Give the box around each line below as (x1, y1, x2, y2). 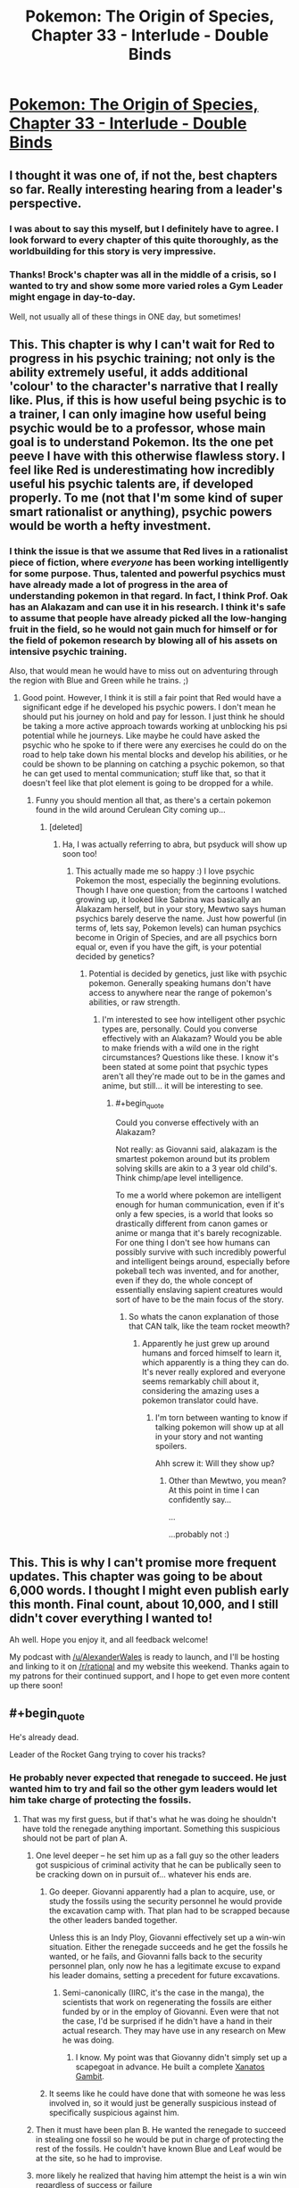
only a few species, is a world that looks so (115, 1209, 274, 1220)
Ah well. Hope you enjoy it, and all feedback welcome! (9, 1635, 209, 1645)
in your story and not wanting (154, 1431, 263, 1442)
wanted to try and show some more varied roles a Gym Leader (9, 279, 284, 292)
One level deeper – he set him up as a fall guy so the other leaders (35, 1850, 279, 1861)
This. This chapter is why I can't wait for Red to (9, 337, 275, 352)
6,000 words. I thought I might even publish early (9, 1582, 290, 1598)
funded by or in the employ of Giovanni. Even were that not (62, 2006, 279, 2018)
